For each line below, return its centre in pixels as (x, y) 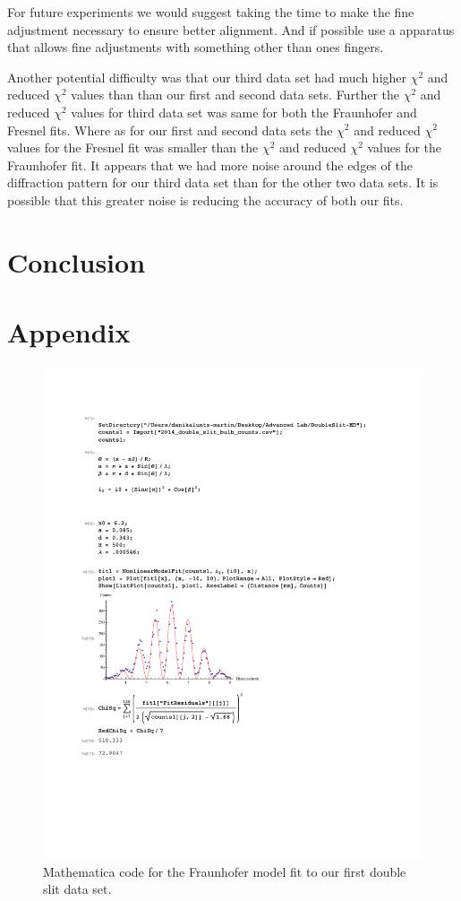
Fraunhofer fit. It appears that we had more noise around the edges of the (210, 165)
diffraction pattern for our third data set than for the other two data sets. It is (223, 182)
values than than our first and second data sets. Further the (235, 95)
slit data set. (77, 889)
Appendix (69, 332)
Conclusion (77, 261)
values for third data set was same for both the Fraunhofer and (244, 112)
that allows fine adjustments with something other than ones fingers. (196, 47)
